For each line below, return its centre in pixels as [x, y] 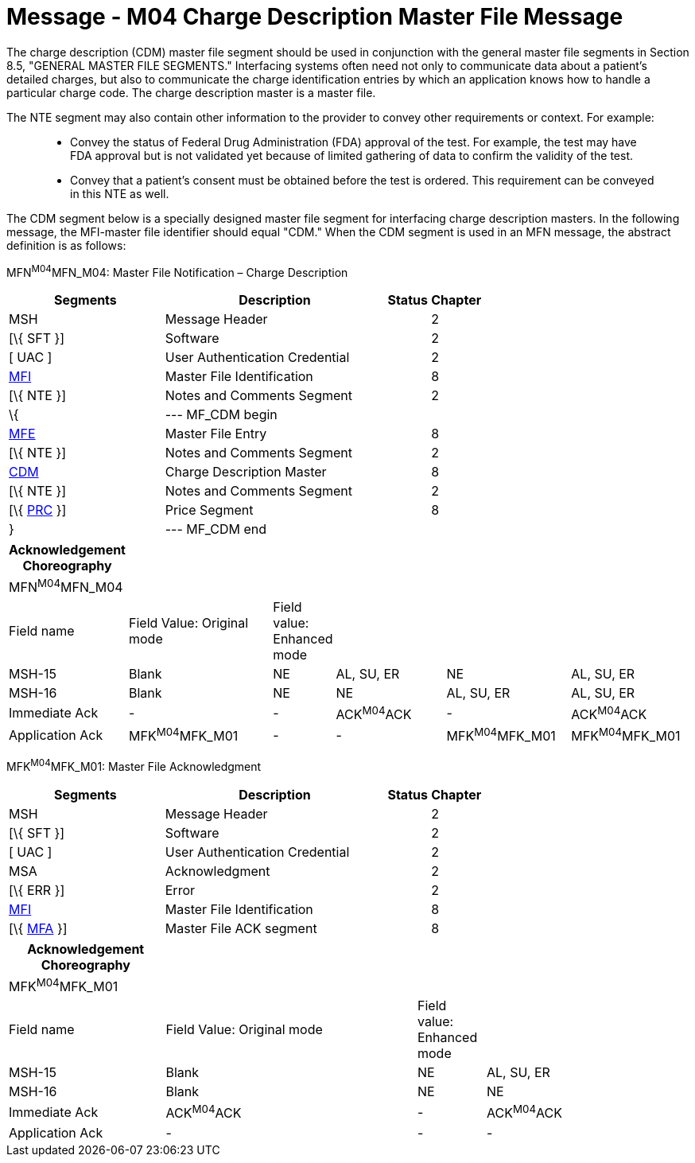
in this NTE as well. [120, 193]
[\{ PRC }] [38, 510]
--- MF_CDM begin [221, 415]
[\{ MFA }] [38, 929]
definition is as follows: [66, 245]
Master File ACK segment [241, 929]
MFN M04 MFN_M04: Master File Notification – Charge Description [177, 271]
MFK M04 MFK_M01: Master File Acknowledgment [134, 766]
